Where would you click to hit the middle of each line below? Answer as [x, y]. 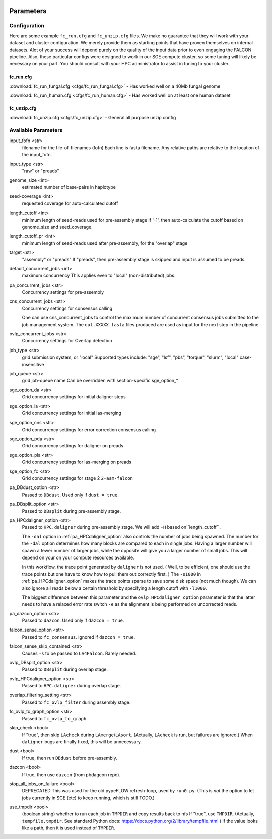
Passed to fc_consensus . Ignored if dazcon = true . [79, 637]
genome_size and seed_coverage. [57, 227]
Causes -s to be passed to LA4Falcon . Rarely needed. [79, 653]
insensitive [33, 364]
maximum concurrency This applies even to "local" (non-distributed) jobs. [99, 276]
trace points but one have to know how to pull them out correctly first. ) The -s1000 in [112, 574]
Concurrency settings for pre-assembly [63, 292]
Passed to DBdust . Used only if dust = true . [71, 495]
